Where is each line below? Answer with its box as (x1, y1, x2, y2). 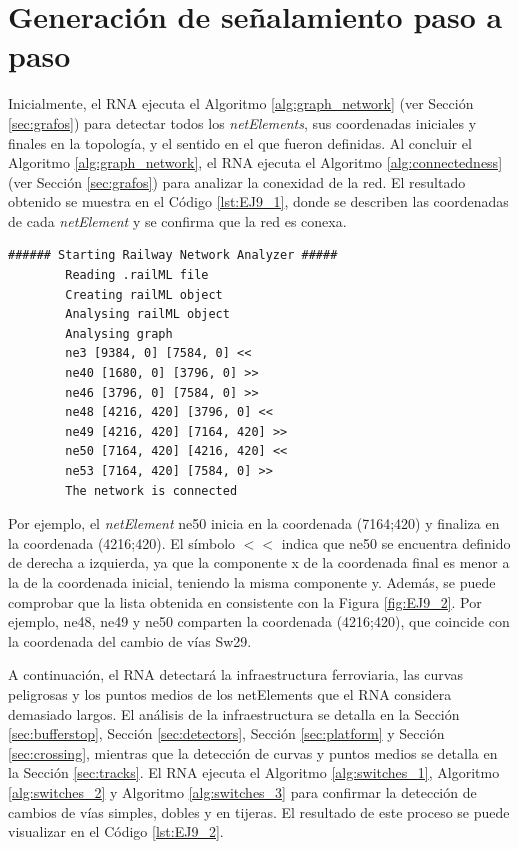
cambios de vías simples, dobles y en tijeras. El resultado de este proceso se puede (8, 801, 510, 822)
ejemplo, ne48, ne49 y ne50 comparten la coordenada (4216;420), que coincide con (8, 611, 510, 632)
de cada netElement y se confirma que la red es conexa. (8, 210, 347, 231)
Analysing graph (65, 326, 173, 341)
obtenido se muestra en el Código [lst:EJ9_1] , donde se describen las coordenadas (8, 191, 509, 212)
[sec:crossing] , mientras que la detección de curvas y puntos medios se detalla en (8, 742, 498, 763)
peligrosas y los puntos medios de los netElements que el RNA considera (8, 683, 452, 704)
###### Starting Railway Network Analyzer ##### (8, 248, 338, 263)
